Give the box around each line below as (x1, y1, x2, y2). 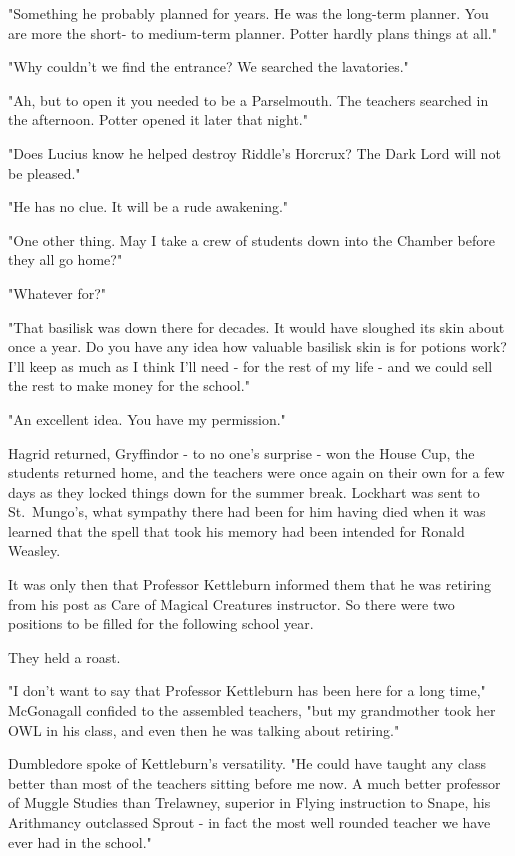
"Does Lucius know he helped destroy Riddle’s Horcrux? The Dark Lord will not (8, 142, 501, 163)
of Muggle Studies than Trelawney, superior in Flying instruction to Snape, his (8, 792, 491, 813)
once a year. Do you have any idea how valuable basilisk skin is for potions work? (8, 336, 507, 357)
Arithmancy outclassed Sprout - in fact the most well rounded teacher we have (8, 812, 491, 832)
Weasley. (8, 540, 61, 561)
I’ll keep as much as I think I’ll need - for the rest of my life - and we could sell (8, 355, 493, 376)
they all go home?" (8, 249, 123, 270)
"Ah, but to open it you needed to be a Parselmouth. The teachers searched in (8, 89, 489, 110)
